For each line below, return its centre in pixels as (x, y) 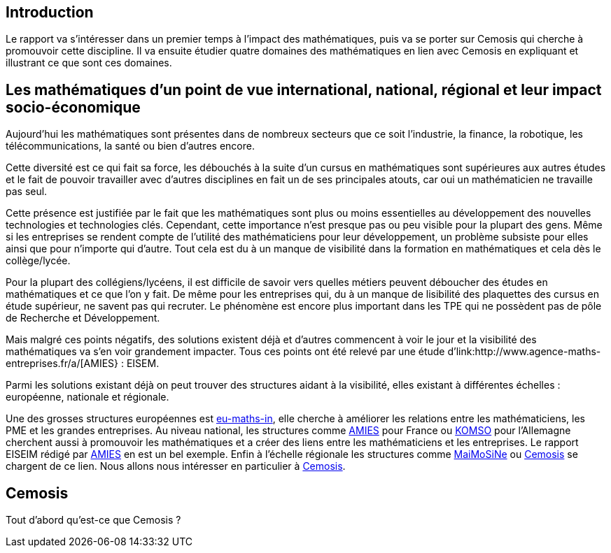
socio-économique (73, 107)
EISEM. (143, 364)
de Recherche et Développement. (83, 318)
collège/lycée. (38, 261)
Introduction (50, 12)
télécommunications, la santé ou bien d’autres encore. (130, 146)
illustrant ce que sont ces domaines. (89, 63)
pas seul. (27, 192)
